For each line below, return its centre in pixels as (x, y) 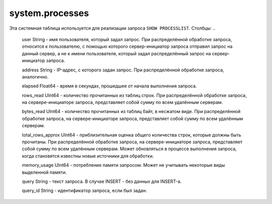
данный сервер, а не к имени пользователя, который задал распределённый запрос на (116, 53)
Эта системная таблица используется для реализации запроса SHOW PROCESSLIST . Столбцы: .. (113, 28)
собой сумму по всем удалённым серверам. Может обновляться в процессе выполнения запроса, (129, 149)
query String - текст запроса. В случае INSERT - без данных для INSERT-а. (102, 181)
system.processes (49, 13)
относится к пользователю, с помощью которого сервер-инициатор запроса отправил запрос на (127, 46)
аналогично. (35, 77)
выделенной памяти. (44, 172)
